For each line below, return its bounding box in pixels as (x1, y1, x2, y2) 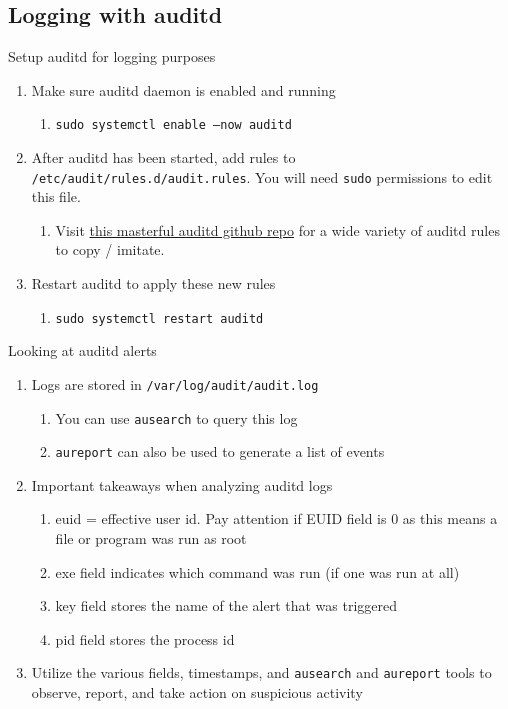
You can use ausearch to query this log (55, 407, 298, 428)
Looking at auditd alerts (8, 340, 157, 361)
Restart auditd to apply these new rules (31, 273, 276, 294)
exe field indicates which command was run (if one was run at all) (55, 561, 460, 582)
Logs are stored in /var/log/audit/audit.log (31, 373, 319, 394)
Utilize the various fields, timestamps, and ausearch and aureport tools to (31, 662, 492, 683)
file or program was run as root (55, 528, 247, 549)
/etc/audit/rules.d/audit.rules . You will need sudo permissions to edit (31, 166, 493, 187)
